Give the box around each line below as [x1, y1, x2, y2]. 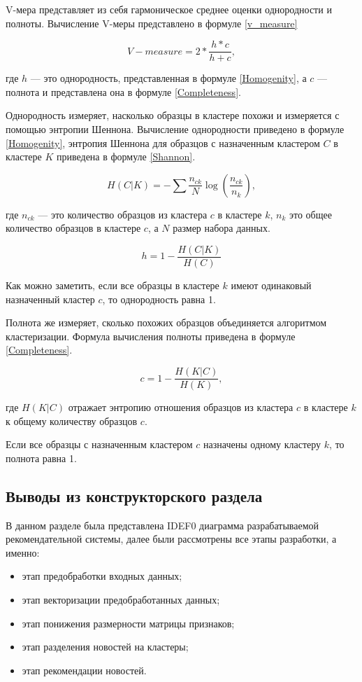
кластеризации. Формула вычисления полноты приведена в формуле [6, 328, 296, 343]
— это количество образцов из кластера [38, 207, 208, 221]
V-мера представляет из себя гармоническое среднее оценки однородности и [6, 2, 332, 16]
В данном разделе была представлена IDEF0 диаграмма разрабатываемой [6, 517, 319, 532]
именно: [6, 545, 40, 559]
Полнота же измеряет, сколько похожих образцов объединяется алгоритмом [6, 315, 327, 330]
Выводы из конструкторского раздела [6, 485, 263, 506]
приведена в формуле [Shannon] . [56, 149, 196, 164]
